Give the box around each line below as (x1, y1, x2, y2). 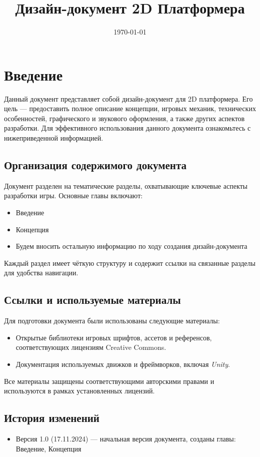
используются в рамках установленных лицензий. (4, 385, 155, 396)
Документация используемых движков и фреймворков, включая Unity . (15, 358, 230, 369)
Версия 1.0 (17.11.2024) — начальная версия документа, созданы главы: (15, 433, 236, 443)
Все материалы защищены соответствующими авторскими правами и (4, 375, 214, 386)
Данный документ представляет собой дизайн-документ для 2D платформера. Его (4, 93, 253, 104)
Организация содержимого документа (4, 157, 186, 173)
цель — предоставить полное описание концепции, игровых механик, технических (4, 103, 256, 114)
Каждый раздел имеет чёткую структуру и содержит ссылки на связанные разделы (4, 257, 255, 268)
